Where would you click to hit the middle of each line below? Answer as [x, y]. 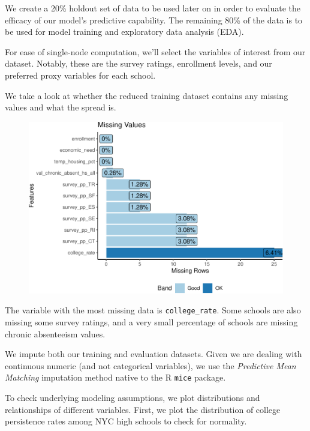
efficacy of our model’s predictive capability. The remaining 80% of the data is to [154, 20]
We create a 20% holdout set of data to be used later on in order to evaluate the [153, 8]
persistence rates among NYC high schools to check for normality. [126, 421]
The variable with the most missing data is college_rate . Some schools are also [153, 310]
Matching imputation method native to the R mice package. [115, 377]
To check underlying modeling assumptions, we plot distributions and [133, 397]
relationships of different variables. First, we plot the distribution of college [143, 409]
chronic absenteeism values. [55, 333]
